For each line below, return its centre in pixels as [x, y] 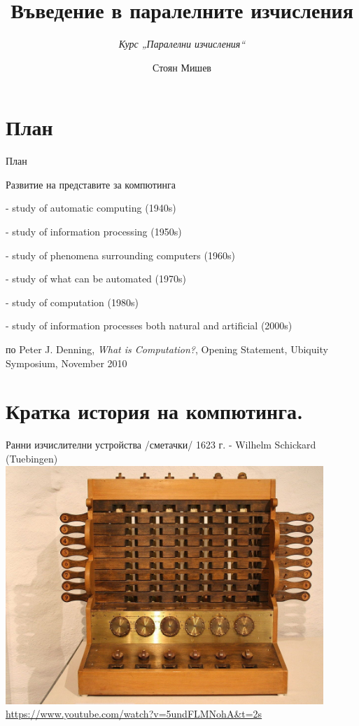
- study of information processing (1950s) [94, 232]
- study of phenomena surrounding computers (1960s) [120, 255]
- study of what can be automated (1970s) [96, 279]
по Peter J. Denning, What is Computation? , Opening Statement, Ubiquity [167, 349]
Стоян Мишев [182, 67]
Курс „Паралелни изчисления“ [182, 44]
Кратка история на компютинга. [154, 411]
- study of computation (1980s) [72, 302]
